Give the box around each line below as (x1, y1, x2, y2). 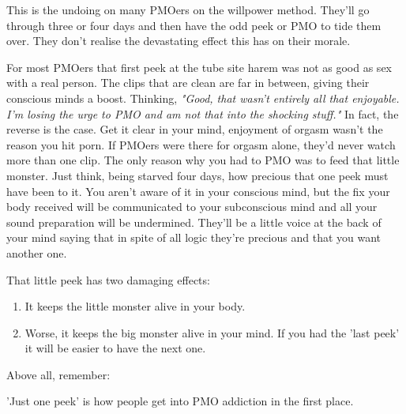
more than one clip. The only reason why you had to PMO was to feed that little (6, 152, 400, 168)
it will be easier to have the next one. (24, 340, 206, 356)
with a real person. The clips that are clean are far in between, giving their (6, 74, 370, 91)
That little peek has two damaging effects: (6, 271, 210, 288)
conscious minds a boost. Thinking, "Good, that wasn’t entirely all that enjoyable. (6, 89, 400, 106)
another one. (6, 244, 67, 261)
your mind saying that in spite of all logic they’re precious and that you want (6, 229, 382, 246)
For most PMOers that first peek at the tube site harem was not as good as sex (6, 58, 392, 75)
